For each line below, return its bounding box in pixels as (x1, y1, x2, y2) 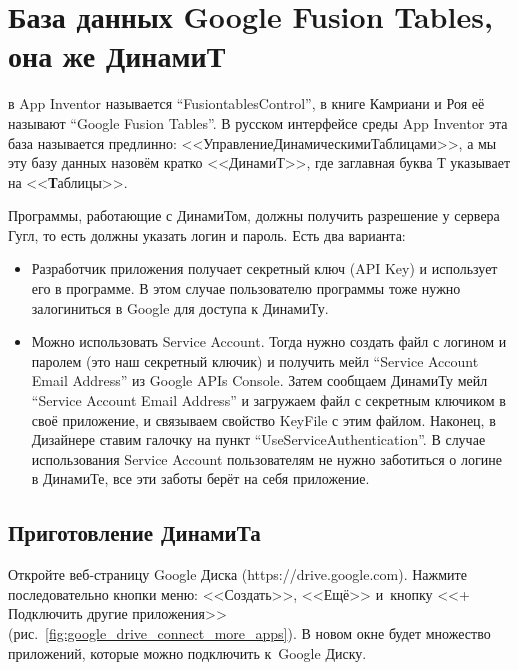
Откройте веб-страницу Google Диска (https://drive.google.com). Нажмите (8, 564, 467, 585)
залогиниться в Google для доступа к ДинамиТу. (31, 297, 329, 318)
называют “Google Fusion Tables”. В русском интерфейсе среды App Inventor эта (8, 112, 508, 133)
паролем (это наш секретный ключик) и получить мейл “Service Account (31, 350, 479, 371)
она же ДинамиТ (8, 35, 226, 76)
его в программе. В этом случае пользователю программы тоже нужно (31, 278, 461, 299)
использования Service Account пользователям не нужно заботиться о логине (31, 448, 502, 469)
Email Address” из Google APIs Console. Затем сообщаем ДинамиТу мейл (31, 370, 488, 391)
